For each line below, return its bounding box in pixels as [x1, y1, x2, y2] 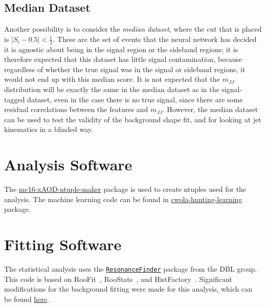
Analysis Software [4, 154, 132, 175]
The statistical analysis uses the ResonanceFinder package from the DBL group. [4, 264, 257, 274]
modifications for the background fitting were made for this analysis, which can [4, 283, 253, 294]
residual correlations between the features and [4, 104, 148, 115]
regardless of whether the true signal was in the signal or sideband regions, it [4, 63, 246, 74]
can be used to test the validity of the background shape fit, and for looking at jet [4, 114, 261, 124]
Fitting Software [4, 234, 122, 255]
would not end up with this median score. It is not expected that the [4, 74, 220, 84]
